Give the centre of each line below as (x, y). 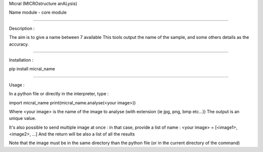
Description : (22, 28)
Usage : (17, 84)
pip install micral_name (32, 69)
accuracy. (19, 44)
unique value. (23, 118)
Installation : (21, 60)
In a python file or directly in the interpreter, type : (59, 94)
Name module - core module (38, 13)
